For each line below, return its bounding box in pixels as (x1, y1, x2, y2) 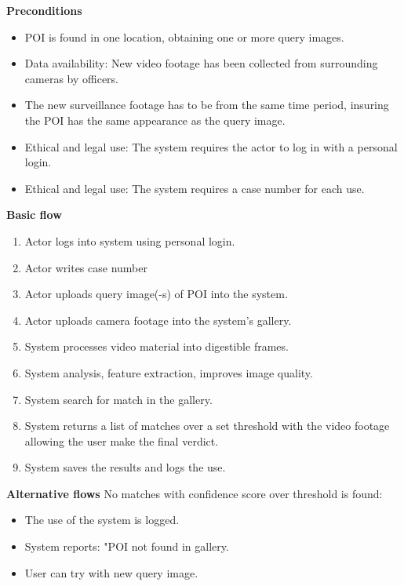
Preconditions (6, 2, 82, 18)
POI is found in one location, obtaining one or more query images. (24, 28, 344, 45)
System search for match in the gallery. (24, 391, 213, 407)
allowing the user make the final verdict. (24, 432, 219, 449)
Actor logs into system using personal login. (24, 232, 235, 249)
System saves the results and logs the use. (24, 459, 226, 475)
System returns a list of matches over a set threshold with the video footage (24, 417, 390, 434)
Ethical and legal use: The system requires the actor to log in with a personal (24, 138, 398, 155)
